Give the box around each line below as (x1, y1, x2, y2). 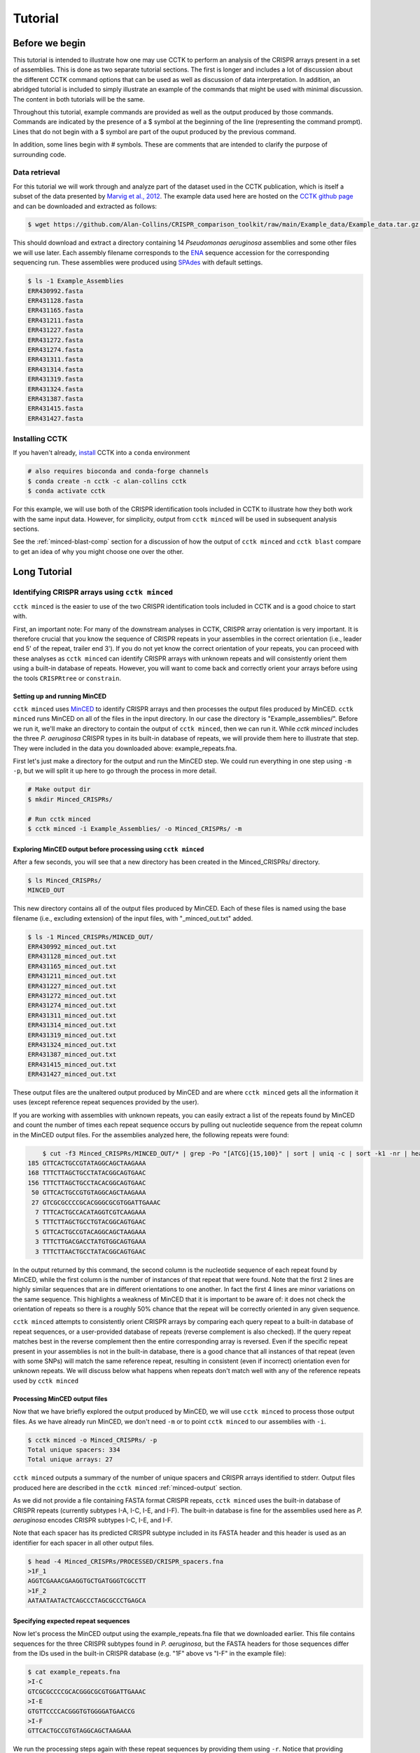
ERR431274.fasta (27, 346, 84, 353)
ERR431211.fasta (27, 316, 84, 324)
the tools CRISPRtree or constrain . (13, 674, 122, 682)
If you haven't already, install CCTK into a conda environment (13, 449, 190, 457)
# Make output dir (27, 785, 91, 794)
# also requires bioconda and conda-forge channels (27, 467, 209, 475)
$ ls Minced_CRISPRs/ (27, 876, 102, 884)
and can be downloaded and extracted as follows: (13, 202, 157, 210)
